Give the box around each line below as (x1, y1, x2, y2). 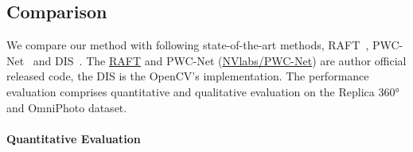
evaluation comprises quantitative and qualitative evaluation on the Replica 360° (6, 83, 399, 99)
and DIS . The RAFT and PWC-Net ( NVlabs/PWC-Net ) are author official (33, 52, 407, 68)
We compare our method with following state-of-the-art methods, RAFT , (6, 37, 369, 53)
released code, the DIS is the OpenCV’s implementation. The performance (6, 68, 369, 84)
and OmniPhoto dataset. (6, 99, 127, 115)
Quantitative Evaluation (6, 130, 141, 146)
